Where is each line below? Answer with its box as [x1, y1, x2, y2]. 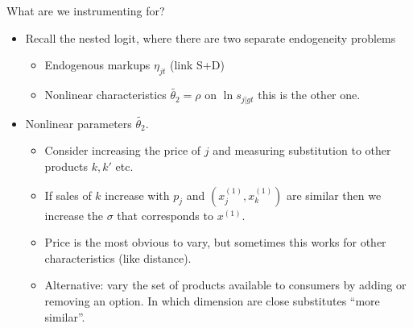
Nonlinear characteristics [44, 86, 167, 103]
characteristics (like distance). [44, 249, 192, 266]
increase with [105, 186, 170, 203]
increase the [44, 206, 104, 223]
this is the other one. [258, 86, 361, 103]
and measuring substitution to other [213, 142, 391, 159]
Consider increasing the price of [44, 142, 201, 159]
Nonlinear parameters [25, 114, 132, 131]
